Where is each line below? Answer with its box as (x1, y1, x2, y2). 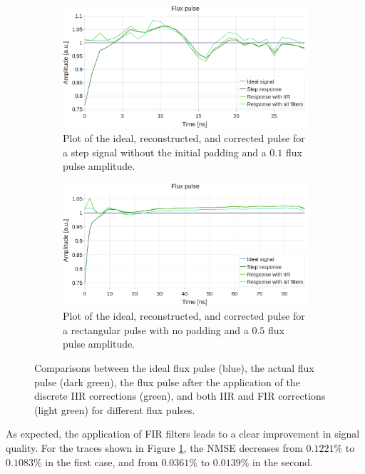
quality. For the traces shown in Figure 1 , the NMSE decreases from (6, 440, 303, 455)
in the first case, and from (45, 454, 158, 469)
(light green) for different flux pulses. (34, 402, 195, 417)
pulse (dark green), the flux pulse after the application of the (34, 374, 300, 389)
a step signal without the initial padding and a (63, 144, 267, 159)
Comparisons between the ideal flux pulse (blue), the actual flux (34, 360, 314, 375)
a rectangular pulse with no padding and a (63, 322, 249, 337)
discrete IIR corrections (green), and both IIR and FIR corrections (34, 388, 326, 403)
